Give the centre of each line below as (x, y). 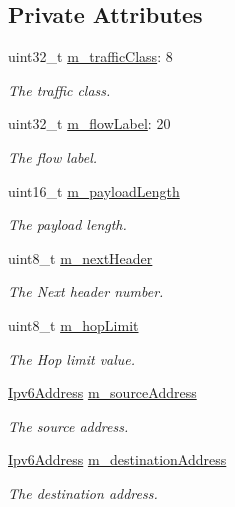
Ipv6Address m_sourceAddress (102, 392)
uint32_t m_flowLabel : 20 (89, 123)
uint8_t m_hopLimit (73, 324)
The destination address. (83, 492)
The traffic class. (59, 89)
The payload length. (67, 224)
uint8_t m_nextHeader (80, 257)
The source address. (68, 425)
